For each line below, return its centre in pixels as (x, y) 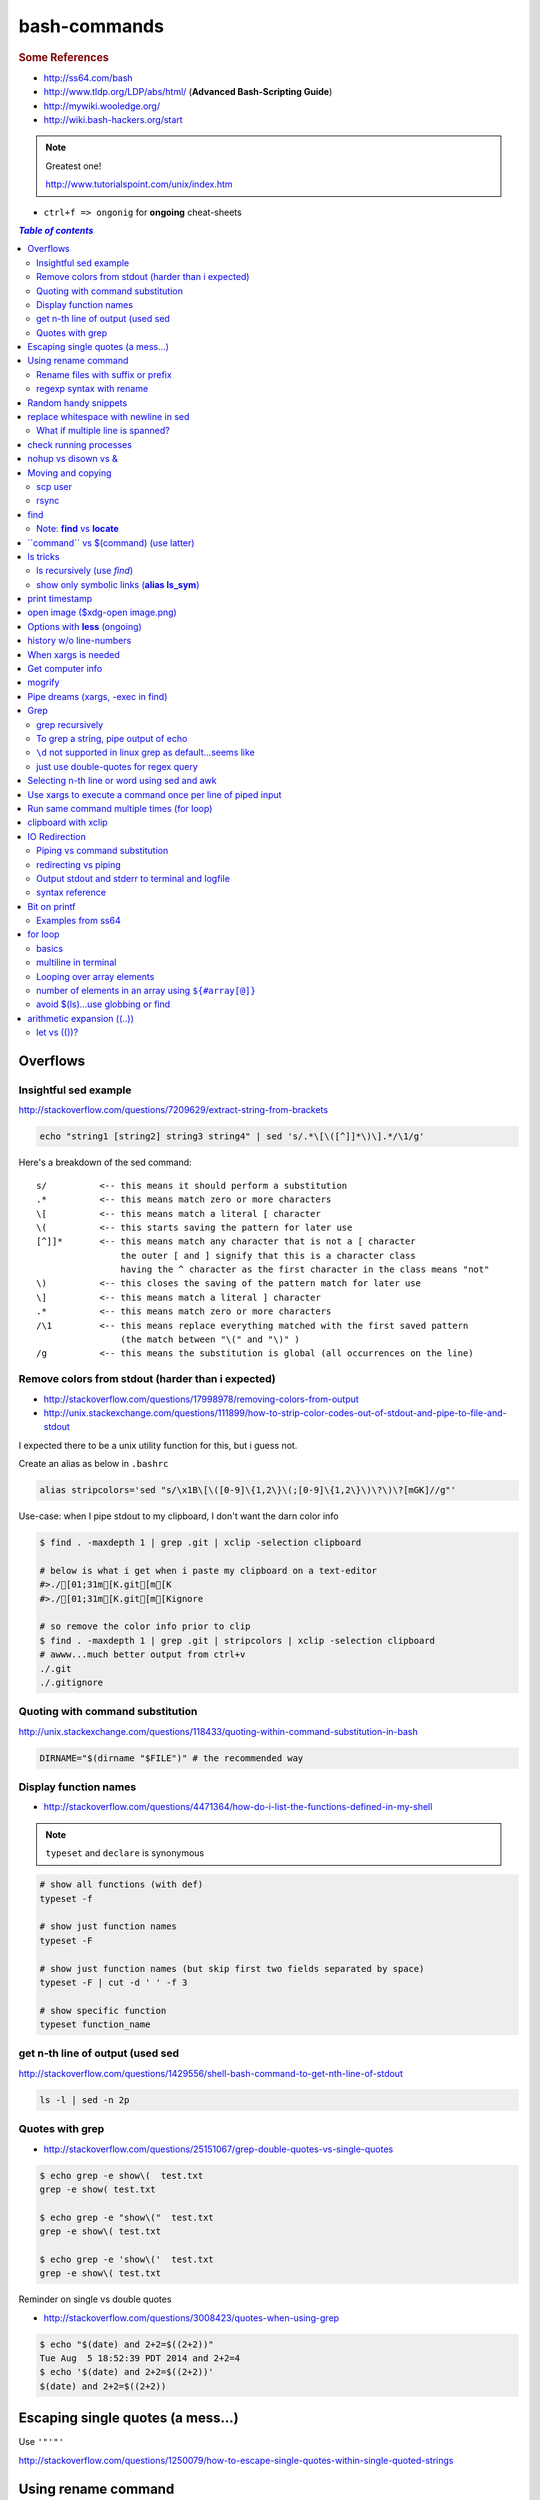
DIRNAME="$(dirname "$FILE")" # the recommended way (171, 1758)
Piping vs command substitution (102, 851)
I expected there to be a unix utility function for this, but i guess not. (158, 1445)
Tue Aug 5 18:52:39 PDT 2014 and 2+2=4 (139, 2358)
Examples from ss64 (78, 921)
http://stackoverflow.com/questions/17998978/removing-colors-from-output (201, 1399)
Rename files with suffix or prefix (104, 374)
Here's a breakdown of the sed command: (105, 1162)
